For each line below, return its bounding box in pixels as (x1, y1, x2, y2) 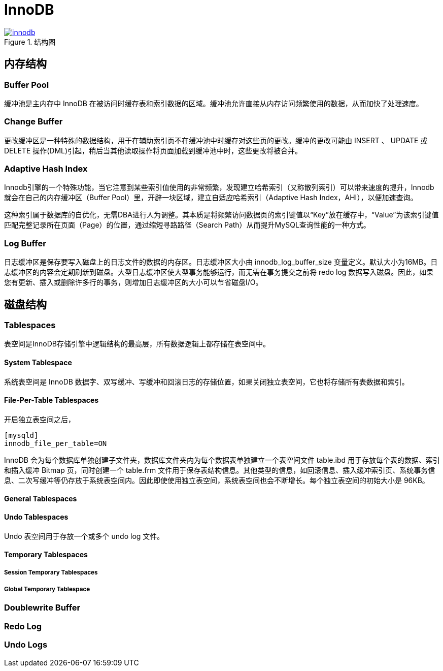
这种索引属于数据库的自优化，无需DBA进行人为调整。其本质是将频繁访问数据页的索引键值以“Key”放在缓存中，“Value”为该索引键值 (4, 210, 439, 219)
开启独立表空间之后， (4, 414, 75, 424)
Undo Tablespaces (4, 513, 69, 522)
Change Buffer (4, 116, 63, 127)
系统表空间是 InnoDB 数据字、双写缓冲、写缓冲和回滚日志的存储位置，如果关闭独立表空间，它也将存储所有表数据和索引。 (4, 377, 409, 386)
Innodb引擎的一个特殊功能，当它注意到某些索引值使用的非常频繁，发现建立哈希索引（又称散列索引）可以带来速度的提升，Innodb (4, 183, 434, 192)
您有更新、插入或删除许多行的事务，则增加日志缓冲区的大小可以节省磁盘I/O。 (4, 278, 263, 287)
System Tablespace (4, 358, 72, 367)
